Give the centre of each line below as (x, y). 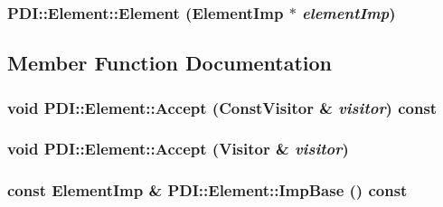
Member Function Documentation (170, 63)
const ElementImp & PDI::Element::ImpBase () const (207, 190)
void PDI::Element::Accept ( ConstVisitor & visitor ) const (222, 107)
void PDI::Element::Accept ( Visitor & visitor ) (178, 149)
